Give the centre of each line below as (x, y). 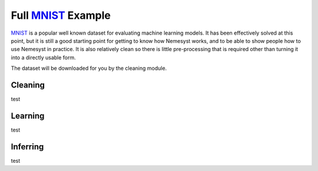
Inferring (27, 147)
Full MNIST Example (61, 15)
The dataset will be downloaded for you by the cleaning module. (89, 68)
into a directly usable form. (43, 57)
